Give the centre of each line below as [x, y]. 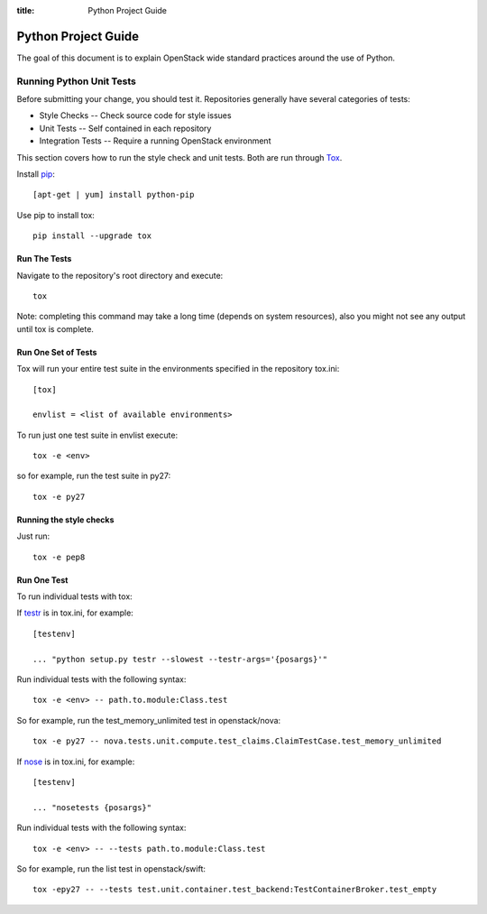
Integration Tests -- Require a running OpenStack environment [155, 141]
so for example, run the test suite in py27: [94, 476]
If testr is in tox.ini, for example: [75, 613]
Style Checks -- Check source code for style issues [135, 115]
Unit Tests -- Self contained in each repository [125, 128]
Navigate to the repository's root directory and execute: [120, 275]
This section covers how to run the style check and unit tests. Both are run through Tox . [179, 157]
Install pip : [36, 174]
